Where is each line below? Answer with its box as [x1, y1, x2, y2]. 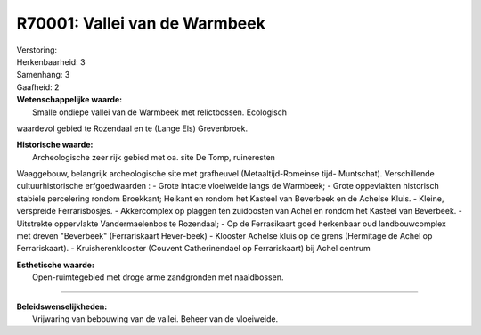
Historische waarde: [16, 139, 94, 151]
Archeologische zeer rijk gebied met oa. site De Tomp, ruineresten [32, 151, 276, 162]
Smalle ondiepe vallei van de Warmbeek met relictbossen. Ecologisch [32, 107, 288, 118]
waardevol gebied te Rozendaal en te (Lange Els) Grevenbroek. [16, 123, 249, 134]
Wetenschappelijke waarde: [16, 94, 123, 105]
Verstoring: [16, 45, 58, 55]
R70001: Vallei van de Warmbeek [16, 13, 266, 33]
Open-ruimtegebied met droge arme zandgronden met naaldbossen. [32, 272, 284, 282]
